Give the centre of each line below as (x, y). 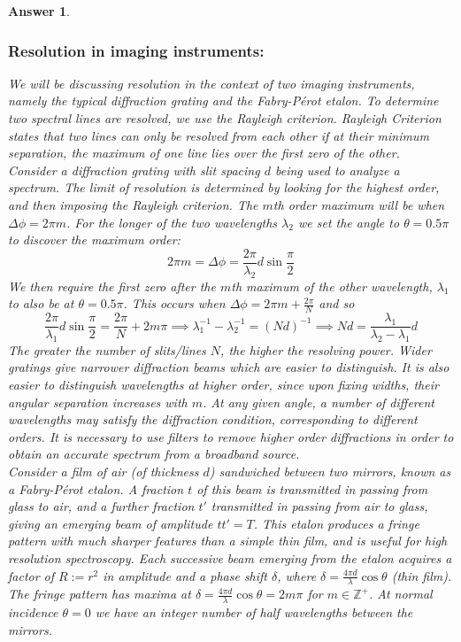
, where (297, 575)
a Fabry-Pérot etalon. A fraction (96, 488)
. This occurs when (174, 303)
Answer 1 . (39, 11)
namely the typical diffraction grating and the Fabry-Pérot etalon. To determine (223, 101)
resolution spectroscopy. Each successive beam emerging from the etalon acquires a (230, 558)
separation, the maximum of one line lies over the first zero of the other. (204, 153)
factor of (31, 575)
